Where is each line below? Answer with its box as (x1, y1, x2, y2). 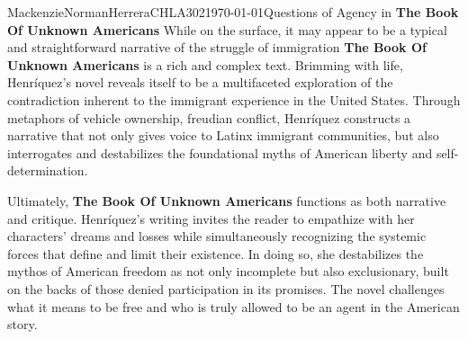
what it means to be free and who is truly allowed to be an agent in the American (7, 297, 460, 316)
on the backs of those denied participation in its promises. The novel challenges (7, 279, 445, 298)
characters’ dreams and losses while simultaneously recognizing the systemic (7, 227, 427, 245)
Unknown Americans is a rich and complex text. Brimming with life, (7, 55, 403, 74)
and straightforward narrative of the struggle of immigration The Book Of (7, 38, 427, 57)
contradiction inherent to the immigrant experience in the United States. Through (7, 90, 461, 109)
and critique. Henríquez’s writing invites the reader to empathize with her (7, 209, 415, 227)
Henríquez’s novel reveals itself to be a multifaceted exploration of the (7, 73, 393, 92)
